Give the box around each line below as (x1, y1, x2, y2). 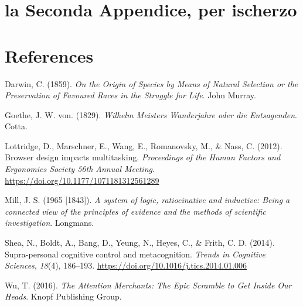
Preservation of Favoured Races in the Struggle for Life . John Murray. (5, 89, 256, 101)
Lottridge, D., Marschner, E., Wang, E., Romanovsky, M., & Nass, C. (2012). (5, 139, 282, 152)
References (5, 43, 94, 67)
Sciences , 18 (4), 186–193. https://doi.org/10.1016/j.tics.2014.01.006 (5, 259, 247, 271)
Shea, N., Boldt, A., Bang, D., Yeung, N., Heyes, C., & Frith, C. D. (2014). (5, 236, 275, 249)
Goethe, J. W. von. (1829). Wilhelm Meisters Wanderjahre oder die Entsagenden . (5, 108, 297, 121)
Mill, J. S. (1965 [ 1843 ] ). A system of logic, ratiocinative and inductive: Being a (5, 194, 290, 206)
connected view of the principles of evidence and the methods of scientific (5, 205, 266, 217)
